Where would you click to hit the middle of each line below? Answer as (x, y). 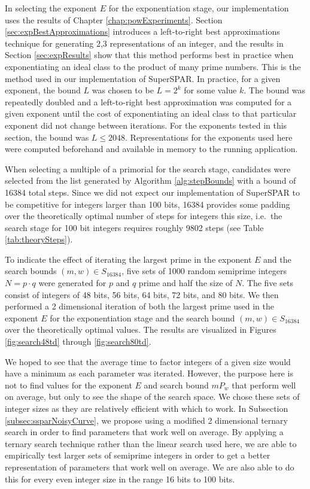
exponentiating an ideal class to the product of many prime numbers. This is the (153, 66)
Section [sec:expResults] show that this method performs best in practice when (149, 55)
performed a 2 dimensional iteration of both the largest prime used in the (140, 306)
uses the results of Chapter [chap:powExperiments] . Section (114, 19)
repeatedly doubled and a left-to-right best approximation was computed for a (148, 101)
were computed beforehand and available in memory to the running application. (151, 149)
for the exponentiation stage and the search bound (142, 318)
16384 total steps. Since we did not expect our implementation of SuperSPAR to (152, 192)
